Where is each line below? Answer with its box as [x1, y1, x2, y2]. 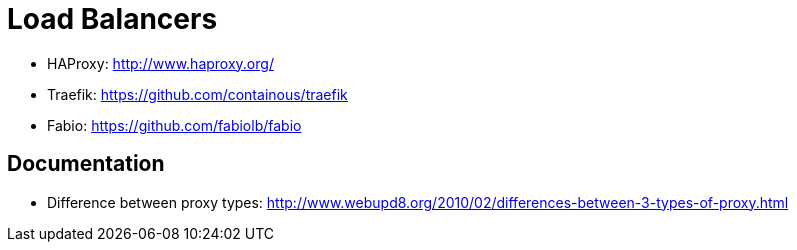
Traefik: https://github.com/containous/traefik [47, 85, 348, 103]
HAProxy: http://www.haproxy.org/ [47, 54, 274, 72]
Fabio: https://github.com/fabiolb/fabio [47, 116, 302, 134]
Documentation [7, 151, 165, 177]
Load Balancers [7, 2, 218, 36]
